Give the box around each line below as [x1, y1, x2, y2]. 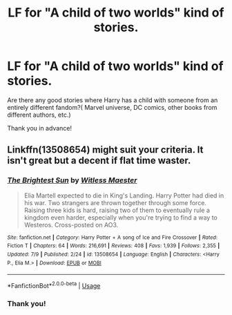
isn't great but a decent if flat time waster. [7, 155, 191, 166]
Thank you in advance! [7, 124, 72, 132]
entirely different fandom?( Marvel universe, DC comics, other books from [7, 103, 217, 111]
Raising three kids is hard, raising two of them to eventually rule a [23, 206, 211, 214]
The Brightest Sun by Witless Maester [7, 175, 137, 185]
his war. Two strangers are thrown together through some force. [23, 198, 207, 207]
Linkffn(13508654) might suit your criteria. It [7, 144, 204, 156]
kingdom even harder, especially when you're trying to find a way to [23, 213, 217, 222]
